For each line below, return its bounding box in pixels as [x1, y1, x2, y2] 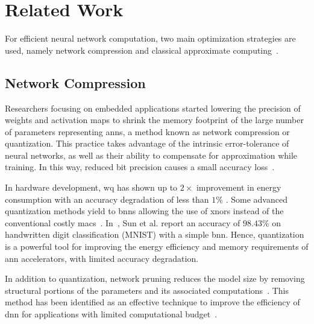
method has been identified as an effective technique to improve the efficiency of [5, 296, 300, 308]
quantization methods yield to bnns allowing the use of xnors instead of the [5, 205, 284, 217]
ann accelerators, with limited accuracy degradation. [5, 252, 199, 264]
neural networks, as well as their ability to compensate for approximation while [5, 148, 298, 161]
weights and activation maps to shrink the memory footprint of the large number [5, 113, 304, 126]
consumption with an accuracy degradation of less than [5, 192, 209, 205]
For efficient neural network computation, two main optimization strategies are [5, 32, 296, 45]
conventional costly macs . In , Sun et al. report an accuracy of [5, 216, 240, 229]
